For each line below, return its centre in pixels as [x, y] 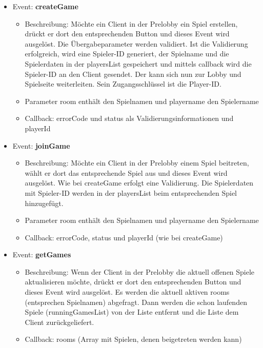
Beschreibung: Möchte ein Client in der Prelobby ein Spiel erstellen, [131, 23]
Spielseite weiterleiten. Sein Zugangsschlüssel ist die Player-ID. [123, 84]
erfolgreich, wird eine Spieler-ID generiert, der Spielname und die [127, 54]
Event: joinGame [41, 145]
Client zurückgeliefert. [59, 322]
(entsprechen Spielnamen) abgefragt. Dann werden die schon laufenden [136, 302]
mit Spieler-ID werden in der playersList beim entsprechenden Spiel [131, 192]
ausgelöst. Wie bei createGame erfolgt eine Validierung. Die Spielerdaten [139, 183]
